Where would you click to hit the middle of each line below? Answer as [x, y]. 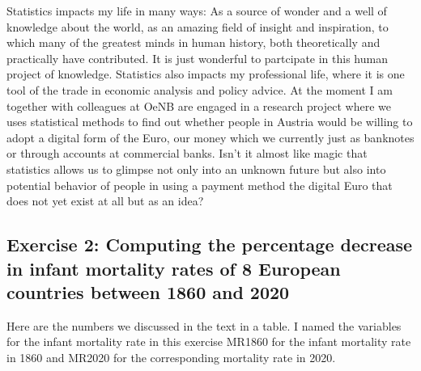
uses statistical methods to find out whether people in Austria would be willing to [210, 122]
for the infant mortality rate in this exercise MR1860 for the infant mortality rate [209, 341]
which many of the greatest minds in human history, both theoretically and [193, 42]
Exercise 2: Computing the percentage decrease [210, 245]
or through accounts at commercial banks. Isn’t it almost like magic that [187, 153]
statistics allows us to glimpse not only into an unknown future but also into [196, 169]
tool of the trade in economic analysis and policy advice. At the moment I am [200, 89]
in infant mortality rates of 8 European [174, 268]
